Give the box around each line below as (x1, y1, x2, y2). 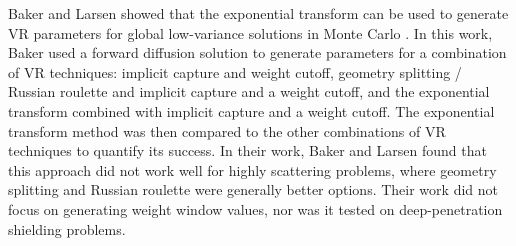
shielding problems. (8, 218, 126, 239)
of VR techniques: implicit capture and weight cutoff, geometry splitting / (8, 61, 462, 82)
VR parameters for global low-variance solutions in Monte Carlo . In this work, (8, 22, 493, 43)
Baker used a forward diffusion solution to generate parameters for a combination (8, 42, 507, 63)
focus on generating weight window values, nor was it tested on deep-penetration (8, 198, 503, 219)
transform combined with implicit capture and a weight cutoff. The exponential (8, 100, 495, 121)
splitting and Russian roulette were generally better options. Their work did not (8, 179, 498, 200)
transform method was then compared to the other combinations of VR (8, 120, 446, 141)
